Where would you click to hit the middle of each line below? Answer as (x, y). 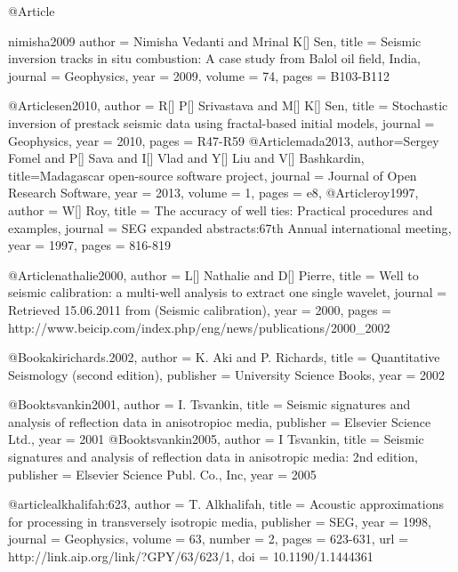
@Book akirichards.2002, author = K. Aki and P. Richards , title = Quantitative (224, 357)
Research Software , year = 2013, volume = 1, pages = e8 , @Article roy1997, (213, 193)
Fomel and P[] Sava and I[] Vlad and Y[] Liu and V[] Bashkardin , (186, 158)
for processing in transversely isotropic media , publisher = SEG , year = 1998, (220, 521)
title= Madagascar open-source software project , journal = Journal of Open (213, 175)
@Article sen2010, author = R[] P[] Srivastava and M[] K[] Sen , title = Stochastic (228, 105)
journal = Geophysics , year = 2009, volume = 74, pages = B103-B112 (199, 75)
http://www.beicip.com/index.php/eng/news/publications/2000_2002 (199, 327)
